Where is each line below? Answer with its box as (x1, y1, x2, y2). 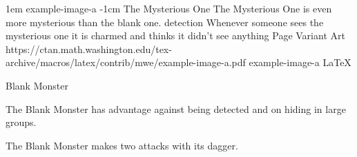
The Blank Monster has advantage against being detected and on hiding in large (6, 101, 346, 116)
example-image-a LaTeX (249, 55, 351, 70)
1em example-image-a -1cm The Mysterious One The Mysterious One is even (6, 1, 332, 15)
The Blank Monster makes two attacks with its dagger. (6, 138, 238, 152)
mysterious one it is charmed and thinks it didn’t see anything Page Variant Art (6, 28, 345, 43)
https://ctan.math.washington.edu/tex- (6, 41, 172, 56)
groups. (6, 115, 37, 129)
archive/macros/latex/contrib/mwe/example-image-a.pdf (6, 55, 246, 70)
